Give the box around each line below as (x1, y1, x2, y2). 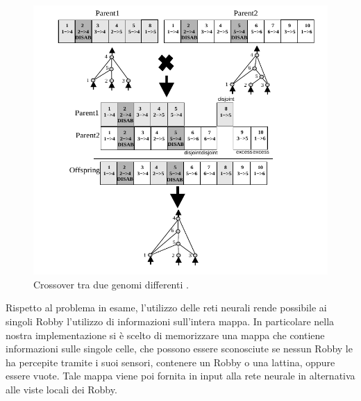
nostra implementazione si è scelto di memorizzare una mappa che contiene (6, 327, 325, 342)
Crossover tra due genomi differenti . (33, 277, 189, 291)
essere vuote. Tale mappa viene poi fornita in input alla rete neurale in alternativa (6, 368, 355, 383)
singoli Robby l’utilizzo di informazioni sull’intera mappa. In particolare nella (6, 314, 335, 329)
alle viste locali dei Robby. (6, 382, 117, 397)
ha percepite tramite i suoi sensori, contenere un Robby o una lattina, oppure (6, 354, 335, 369)
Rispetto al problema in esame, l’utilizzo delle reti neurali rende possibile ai (6, 300, 327, 315)
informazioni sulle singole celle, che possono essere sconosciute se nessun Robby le (6, 341, 353, 356)
